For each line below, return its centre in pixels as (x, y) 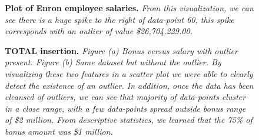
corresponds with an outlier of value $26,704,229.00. (99, 31)
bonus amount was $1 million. (59, 131)
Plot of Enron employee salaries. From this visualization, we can (129, 8)
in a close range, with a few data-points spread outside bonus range (125, 108)
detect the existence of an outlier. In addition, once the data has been (129, 85)
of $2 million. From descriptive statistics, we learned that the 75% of (129, 120)
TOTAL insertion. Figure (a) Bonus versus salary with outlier (121, 50)
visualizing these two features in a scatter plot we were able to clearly (129, 73)
